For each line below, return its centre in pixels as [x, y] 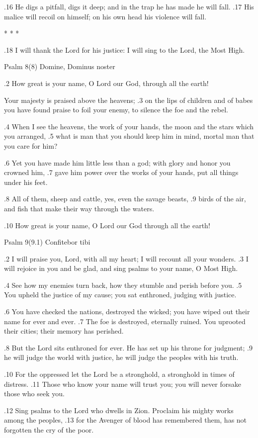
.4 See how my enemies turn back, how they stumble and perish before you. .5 [123, 285]
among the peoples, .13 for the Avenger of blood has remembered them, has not [126, 420]
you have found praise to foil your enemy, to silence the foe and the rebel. [116, 110]
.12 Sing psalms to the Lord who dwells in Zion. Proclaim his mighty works [119, 410]
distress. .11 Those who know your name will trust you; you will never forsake [123, 384]
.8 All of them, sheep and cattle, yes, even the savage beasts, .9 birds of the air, [125, 199]
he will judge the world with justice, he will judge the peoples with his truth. [121, 357]
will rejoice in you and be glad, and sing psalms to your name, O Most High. [121, 268]
